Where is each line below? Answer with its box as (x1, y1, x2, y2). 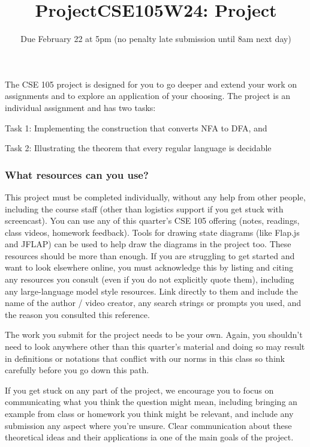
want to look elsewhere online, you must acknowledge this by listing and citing (5, 261, 293, 274)
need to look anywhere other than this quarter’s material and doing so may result (5, 340, 305, 353)
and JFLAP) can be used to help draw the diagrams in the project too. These (5, 238, 291, 250)
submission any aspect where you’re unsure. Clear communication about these (5, 419, 292, 431)
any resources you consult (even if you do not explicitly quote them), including (5, 273, 294, 286)
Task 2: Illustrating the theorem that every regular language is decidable (5, 142, 272, 154)
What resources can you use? (5, 167, 149, 182)
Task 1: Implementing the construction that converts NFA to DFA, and (5, 121, 267, 134)
